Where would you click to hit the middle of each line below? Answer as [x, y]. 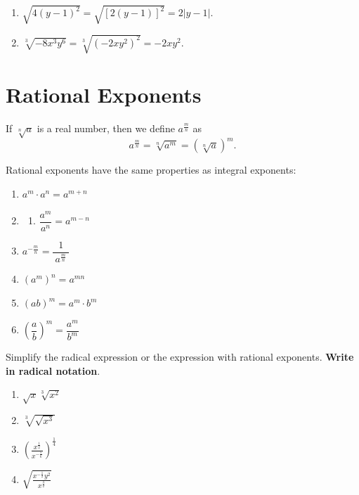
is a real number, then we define [106, 128]
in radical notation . [53, 370]
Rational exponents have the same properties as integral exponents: [151, 170]
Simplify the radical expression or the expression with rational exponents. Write [180, 357]
